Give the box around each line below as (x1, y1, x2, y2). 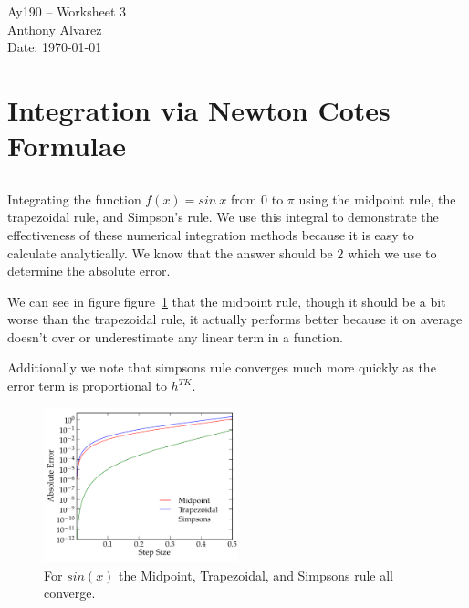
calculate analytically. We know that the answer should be (7, 243, 333, 262)
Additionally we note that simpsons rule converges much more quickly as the (7, 358, 436, 377)
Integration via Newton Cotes (7, 90, 391, 128)
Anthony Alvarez (7, 19, 102, 38)
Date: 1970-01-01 (7, 37, 102, 57)
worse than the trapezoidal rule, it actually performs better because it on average (7, 309, 463, 329)
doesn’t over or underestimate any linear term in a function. (7, 327, 343, 346)
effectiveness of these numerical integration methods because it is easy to (7, 225, 414, 244)
